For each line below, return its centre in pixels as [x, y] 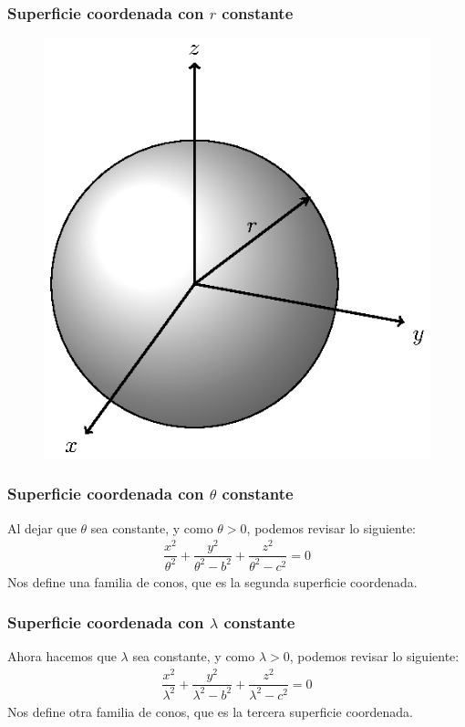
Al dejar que [42, 527]
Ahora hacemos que [62, 656]
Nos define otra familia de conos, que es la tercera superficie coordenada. [210, 711]
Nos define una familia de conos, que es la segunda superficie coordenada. [212, 581]
